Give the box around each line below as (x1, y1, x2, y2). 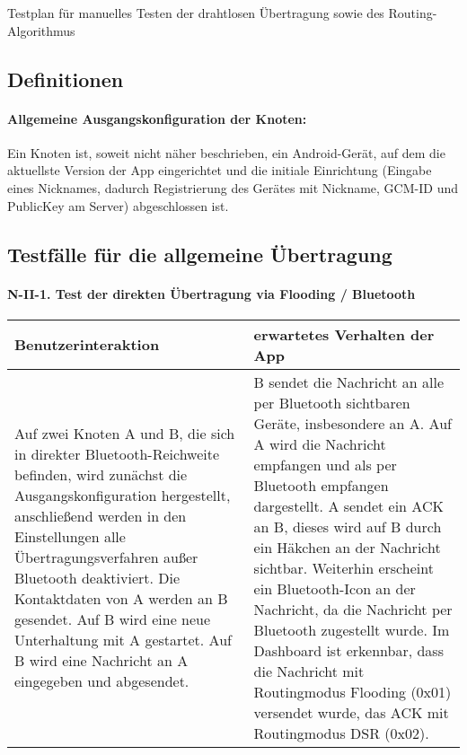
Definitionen (7, 65, 124, 92)
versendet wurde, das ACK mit (253, 701, 449, 723)
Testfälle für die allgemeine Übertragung (7, 240, 392, 268)
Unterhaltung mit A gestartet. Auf (14, 629, 232, 651)
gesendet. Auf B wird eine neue (14, 609, 211, 630)
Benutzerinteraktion (14, 334, 160, 356)
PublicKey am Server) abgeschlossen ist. (7, 196, 229, 215)
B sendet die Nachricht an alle (253, 371, 445, 392)
